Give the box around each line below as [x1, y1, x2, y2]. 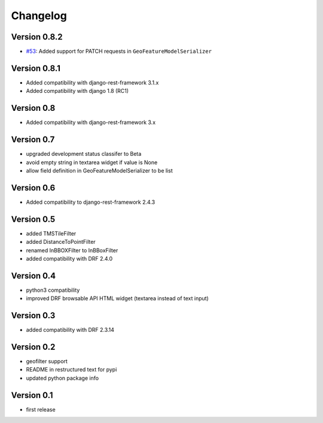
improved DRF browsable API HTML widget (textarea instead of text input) [26, 295, 209, 302]
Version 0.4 [11, 270, 56, 281]
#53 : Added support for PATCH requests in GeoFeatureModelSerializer [26, 48, 212, 55]
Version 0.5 [11, 214, 56, 224]
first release [26, 406, 56, 413]
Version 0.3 [11, 310, 56, 321]
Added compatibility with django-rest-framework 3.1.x [26, 78, 159, 86]
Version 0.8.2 [11, 32, 63, 42]
